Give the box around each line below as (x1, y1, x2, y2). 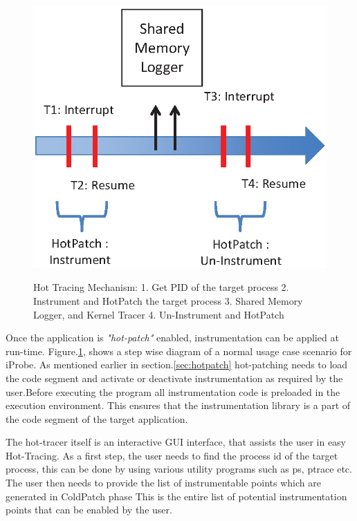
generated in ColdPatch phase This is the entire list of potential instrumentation (6, 489, 347, 503)
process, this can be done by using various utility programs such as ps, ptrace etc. (6, 462, 352, 476)
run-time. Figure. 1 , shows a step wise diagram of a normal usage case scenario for (6, 343, 352, 358)
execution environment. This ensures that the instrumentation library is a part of (6, 398, 351, 413)
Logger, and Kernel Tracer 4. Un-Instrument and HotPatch (33, 307, 284, 321)
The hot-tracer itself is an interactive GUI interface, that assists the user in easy (6, 435, 347, 449)
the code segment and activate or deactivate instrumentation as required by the (6, 370, 343, 385)
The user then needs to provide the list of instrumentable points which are (6, 475, 321, 490)
